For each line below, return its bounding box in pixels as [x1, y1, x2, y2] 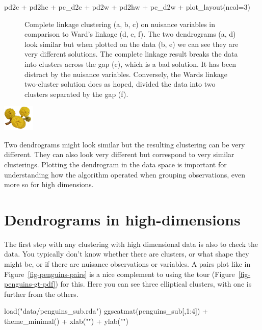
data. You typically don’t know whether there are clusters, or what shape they [4, 248, 249, 259]
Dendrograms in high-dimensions [4, 209, 241, 230]
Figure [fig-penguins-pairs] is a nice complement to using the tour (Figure [4, 268, 235, 279]
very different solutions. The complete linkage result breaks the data [24, 48, 238, 59]
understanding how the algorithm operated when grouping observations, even [4, 169, 245, 180]
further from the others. [4, 288, 78, 299]
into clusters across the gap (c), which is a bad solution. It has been [24, 58, 237, 69]
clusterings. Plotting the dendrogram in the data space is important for [4, 159, 227, 169]
